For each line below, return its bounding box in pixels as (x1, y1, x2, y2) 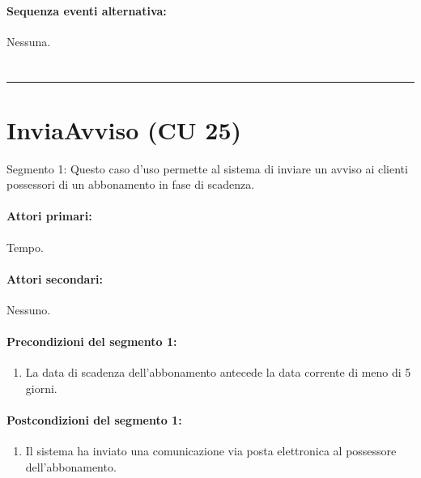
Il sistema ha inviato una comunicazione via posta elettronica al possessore (25, 442, 397, 459)
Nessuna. (6, 32, 51, 49)
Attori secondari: (6, 270, 103, 287)
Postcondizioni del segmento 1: (6, 412, 182, 429)
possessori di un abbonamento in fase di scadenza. (6, 176, 255, 193)
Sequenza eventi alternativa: (6, 2, 167, 19)
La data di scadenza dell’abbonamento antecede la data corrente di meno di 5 (25, 364, 411, 381)
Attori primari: (6, 207, 92, 224)
